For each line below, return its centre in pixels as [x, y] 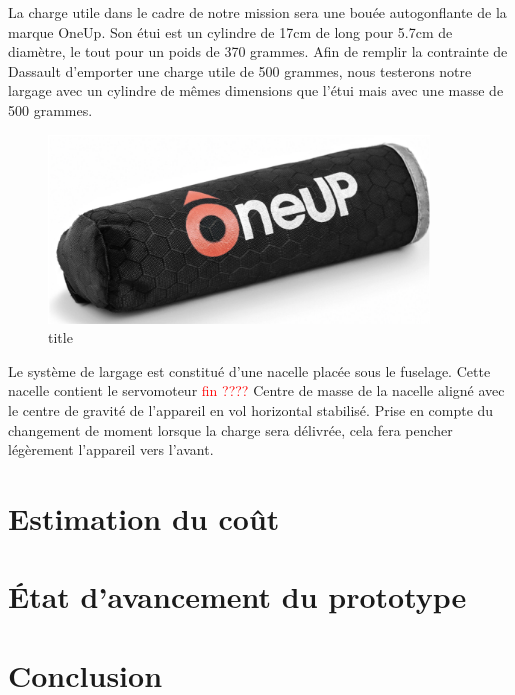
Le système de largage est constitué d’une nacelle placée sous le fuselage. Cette [249, 370]
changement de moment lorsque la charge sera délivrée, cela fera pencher [230, 429]
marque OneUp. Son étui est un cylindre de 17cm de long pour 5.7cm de [230, 31]
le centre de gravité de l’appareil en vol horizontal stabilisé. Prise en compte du [251, 409]
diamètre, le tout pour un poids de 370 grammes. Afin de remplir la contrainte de [258, 51]
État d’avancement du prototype [237, 596]
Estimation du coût [144, 517]
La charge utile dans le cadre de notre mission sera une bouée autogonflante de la [257, 12]
